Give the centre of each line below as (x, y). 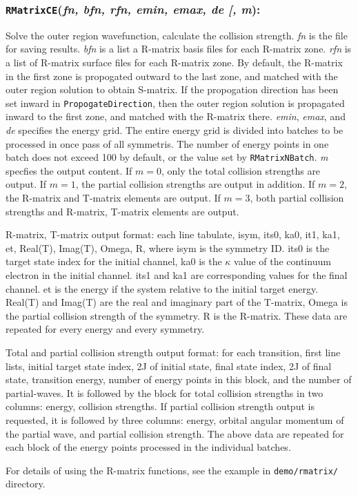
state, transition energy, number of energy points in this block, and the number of (179, 379)
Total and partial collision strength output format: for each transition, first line (173, 352)
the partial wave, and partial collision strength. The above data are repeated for (175, 433)
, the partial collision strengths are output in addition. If (195, 184)
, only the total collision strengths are (241, 170)
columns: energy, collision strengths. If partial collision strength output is (160, 406)
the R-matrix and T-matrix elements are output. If (113, 198)
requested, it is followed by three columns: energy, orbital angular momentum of (175, 419)
